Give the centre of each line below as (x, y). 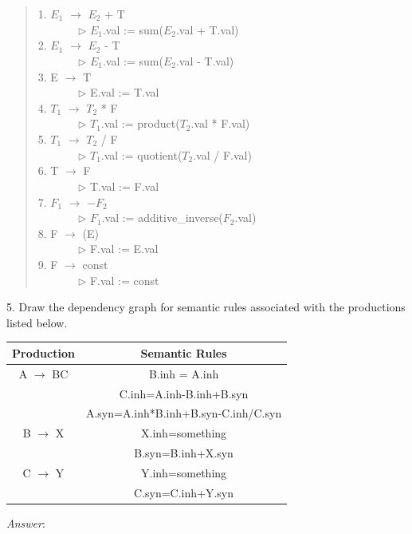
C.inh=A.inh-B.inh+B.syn (184, 393)
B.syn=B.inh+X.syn (184, 453)
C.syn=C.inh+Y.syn (184, 492)
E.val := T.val (124, 92)
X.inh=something (184, 433)
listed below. (37, 322)
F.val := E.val (124, 249)
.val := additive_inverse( (162, 218)
